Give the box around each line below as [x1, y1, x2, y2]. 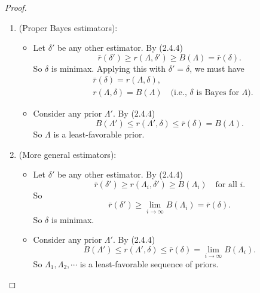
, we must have [189, 62, 244, 74]
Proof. [5, 1, 27, 13]
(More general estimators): [19, 148, 117, 160]
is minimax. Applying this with [51, 62, 166, 74]
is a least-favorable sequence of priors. [79, 258, 219, 270]
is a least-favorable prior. [53, 128, 145, 141]
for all [215, 180, 237, 189]
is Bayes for [196, 88, 239, 97]
